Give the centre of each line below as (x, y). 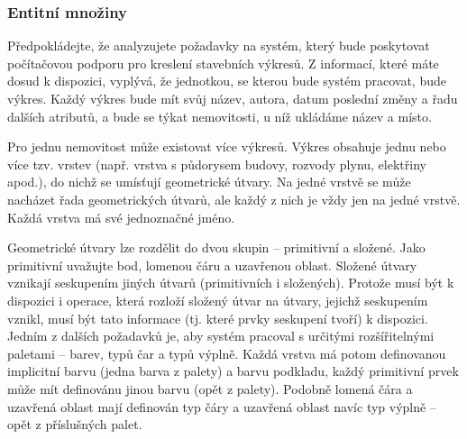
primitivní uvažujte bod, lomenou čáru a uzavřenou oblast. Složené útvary (212, 265)
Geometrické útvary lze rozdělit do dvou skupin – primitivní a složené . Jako (216, 247)
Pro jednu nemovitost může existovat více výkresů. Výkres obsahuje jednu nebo (227, 146)
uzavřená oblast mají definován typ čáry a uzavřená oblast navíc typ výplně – (222, 406)
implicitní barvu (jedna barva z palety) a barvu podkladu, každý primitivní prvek (233, 371)
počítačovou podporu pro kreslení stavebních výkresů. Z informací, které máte (223, 63)
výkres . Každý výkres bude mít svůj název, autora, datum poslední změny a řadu (233, 98)
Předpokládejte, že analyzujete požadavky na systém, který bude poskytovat (219, 46)
